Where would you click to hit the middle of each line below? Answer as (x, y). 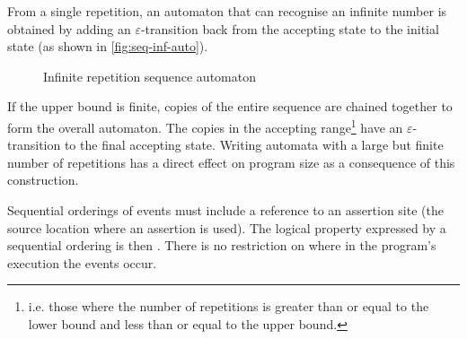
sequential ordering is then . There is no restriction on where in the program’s (222, 245)
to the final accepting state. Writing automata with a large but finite (254, 145)
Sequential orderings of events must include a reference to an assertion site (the (225, 210)
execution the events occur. (82, 262)
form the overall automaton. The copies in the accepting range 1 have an (205, 126)
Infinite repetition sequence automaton (150, 76)
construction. (43, 180)
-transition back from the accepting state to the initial (290, 28)
